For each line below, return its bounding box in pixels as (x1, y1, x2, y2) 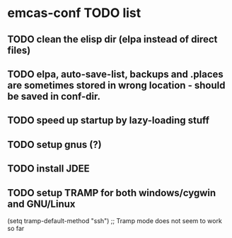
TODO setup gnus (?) (7, 138, 102, 150)
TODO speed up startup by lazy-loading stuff (7, 115, 210, 127)
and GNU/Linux (7, 198, 76, 210)
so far (7, 224, 25, 232)
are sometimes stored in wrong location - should (7, 79, 226, 91)
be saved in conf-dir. (7, 90, 101, 102)
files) (7, 44, 31, 56)
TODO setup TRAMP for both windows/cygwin (7, 186, 216, 199)
